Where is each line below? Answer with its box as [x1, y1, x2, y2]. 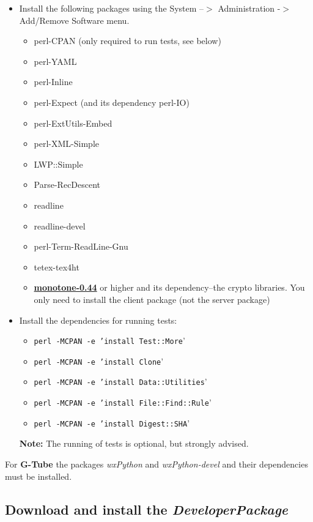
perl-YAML [34, 54, 77, 67]
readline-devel [34, 219, 86, 232]
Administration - [218, 2, 281, 14]
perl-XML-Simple [34, 137, 100, 150]
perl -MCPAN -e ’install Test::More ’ [34, 334, 185, 347]
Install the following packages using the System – [19, 2, 204, 14]
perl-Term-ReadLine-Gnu [34, 240, 128, 253]
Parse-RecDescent [34, 178, 101, 191]
